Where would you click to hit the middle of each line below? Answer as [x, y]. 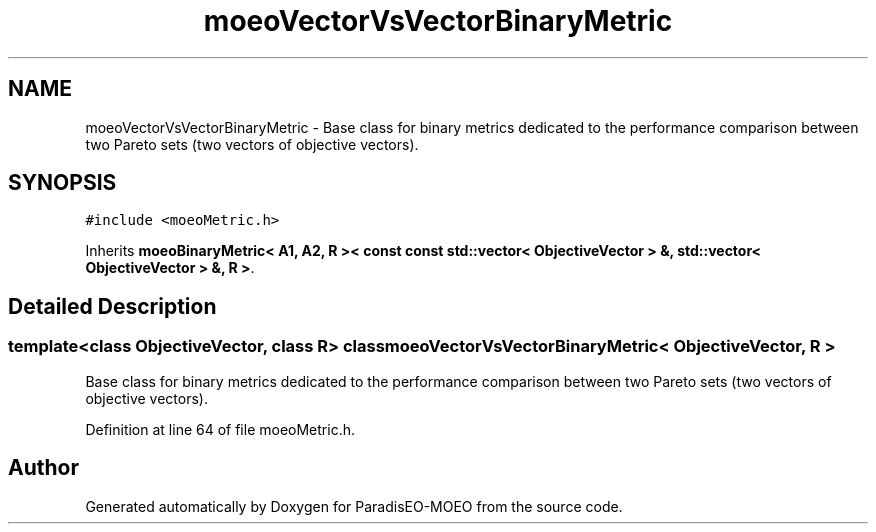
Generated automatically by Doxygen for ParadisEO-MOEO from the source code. [354, 506]
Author [43, 468]
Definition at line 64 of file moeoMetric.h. [220, 429]
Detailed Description [112, 306]
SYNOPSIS [62, 183]
